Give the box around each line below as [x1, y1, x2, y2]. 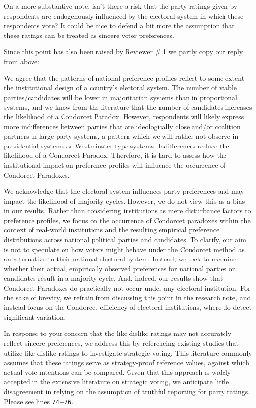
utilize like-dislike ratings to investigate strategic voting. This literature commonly [4, 347, 252, 358]
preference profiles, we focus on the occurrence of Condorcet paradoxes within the [4, 215, 251, 225]
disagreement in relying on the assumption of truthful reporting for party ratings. [4, 386, 250, 396]
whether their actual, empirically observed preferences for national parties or [4, 263, 235, 273]
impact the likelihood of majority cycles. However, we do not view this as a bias [4, 195, 245, 206]
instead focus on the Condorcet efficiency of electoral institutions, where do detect [4, 302, 252, 312]
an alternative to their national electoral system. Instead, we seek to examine [4, 254, 237, 264]
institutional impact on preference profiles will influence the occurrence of [4, 159, 226, 170]
